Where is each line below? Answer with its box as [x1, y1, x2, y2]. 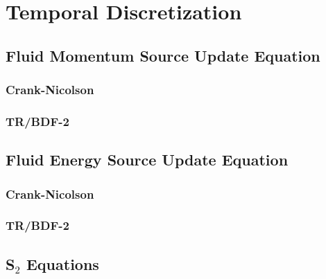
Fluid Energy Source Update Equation [6, 149, 289, 170]
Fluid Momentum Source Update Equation [6, 44, 320, 66]
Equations [26, 253, 99, 274]
